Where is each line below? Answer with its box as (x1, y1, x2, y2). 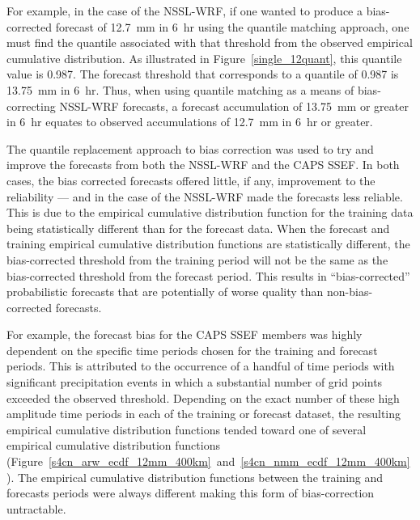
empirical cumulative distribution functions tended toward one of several (6, 421, 367, 438)
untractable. (6, 500, 66, 517)
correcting (6, 97, 56, 114)
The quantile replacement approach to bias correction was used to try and (6, 140, 374, 157)
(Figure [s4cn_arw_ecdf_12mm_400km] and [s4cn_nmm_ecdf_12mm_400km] (6, 453, 410, 470)
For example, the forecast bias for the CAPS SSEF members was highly (6, 326, 363, 343)
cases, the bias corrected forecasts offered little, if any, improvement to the (6, 171, 375, 188)
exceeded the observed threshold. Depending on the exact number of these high (6, 389, 400, 406)
